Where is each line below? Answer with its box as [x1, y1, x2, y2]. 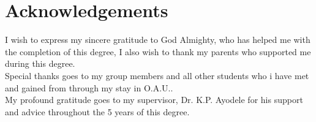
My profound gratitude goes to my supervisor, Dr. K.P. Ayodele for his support [5, 93, 303, 106]
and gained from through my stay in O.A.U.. [5, 81, 173, 94]
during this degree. [5, 57, 75, 70]
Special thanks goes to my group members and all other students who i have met [5, 69, 309, 82]
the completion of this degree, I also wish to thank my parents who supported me [5, 45, 311, 58]
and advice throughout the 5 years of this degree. [5, 105, 190, 118]
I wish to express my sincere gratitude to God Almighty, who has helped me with [5, 33, 310, 46]
